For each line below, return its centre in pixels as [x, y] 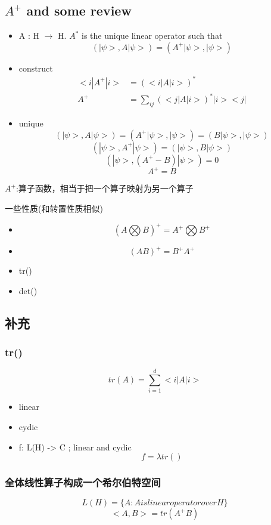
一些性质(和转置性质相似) [54, 208]
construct [36, 68]
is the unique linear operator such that [152, 35]
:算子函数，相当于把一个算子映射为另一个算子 [105, 188]
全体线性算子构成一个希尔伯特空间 [83, 482]
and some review [79, 10]
